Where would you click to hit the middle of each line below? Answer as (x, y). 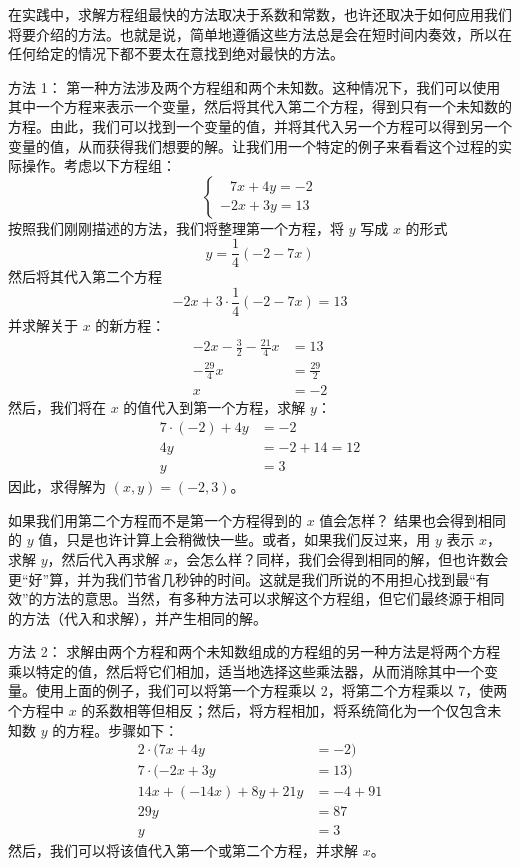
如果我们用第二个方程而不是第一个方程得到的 (155, 519)
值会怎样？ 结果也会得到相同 (413, 519)
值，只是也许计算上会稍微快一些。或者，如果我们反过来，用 (234, 539)
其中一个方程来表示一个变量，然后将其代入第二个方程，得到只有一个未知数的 (260, 106)
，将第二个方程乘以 (390, 690)
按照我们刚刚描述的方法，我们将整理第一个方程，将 (176, 227)
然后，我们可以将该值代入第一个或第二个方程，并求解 (183, 850)
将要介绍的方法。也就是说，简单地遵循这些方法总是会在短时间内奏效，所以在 (260, 33)
